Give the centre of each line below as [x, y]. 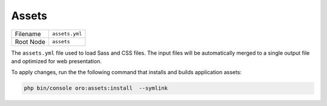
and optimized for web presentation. [57, 61]
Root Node [30, 42]
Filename [28, 34]
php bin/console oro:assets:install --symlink [96, 88]
